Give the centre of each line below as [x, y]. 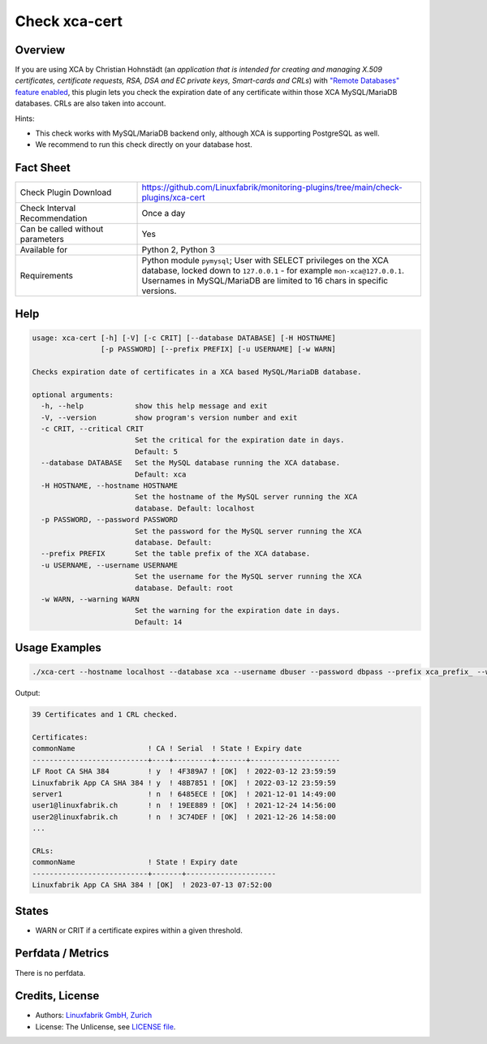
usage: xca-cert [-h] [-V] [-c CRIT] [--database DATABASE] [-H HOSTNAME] [184, 338]
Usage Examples [58, 648]
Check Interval [48, 209]
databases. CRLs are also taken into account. [91, 104]
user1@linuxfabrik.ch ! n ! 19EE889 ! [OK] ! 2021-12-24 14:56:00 [184, 805]
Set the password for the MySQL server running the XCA [248, 531]
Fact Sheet [43, 168]
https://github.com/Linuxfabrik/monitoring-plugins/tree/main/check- [272, 188]
